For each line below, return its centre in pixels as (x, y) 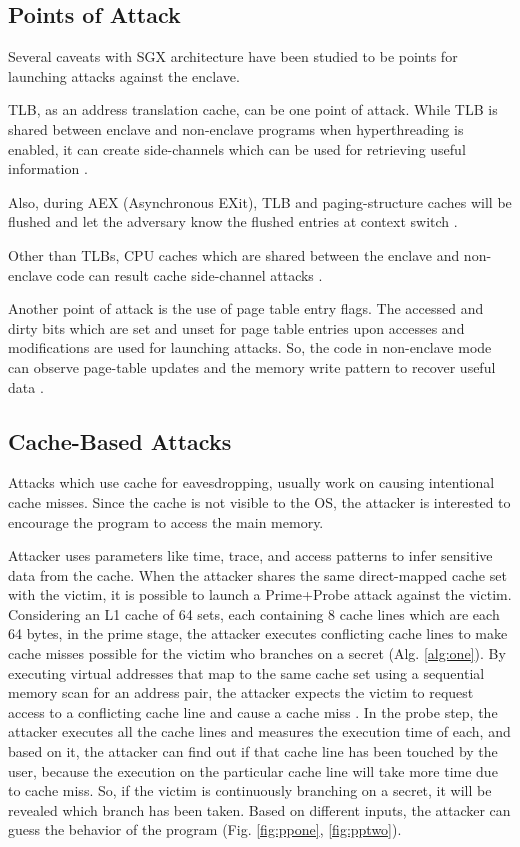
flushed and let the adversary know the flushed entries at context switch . (233, 221)
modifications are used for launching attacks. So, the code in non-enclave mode (250, 347)
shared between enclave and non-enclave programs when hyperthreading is (236, 128)
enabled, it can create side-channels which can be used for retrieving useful (237, 148)
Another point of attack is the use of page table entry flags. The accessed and (246, 308)
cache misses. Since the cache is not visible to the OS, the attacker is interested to (259, 501)
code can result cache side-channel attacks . (189, 274)
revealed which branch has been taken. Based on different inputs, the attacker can (259, 809)
